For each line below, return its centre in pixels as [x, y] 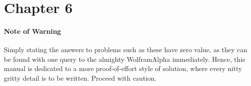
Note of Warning [33, 31]
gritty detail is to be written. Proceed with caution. [80, 78]
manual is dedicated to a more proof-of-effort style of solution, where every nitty [123, 68]
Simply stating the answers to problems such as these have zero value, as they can [126, 50]
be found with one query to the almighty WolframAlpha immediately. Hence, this [125, 59]
